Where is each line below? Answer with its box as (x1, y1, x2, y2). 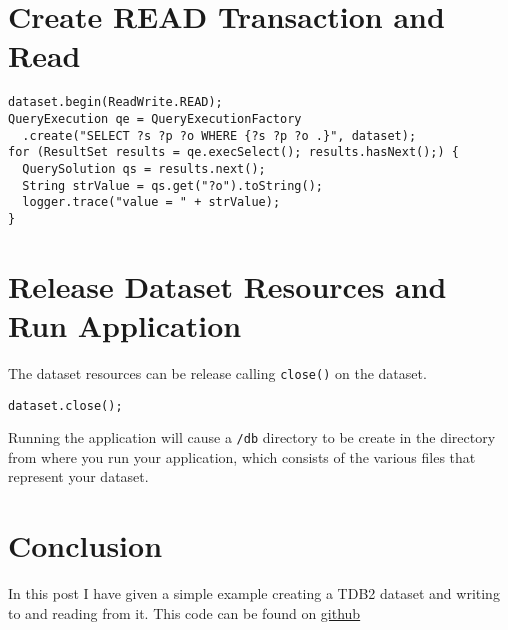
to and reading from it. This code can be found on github (8, 602, 361, 623)
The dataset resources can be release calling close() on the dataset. (8, 362, 427, 383)
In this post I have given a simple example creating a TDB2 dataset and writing (8, 583, 500, 604)
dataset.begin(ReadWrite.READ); (8, 95, 223, 110)
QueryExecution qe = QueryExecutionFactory (8, 111, 302, 126)
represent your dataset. (8, 466, 149, 487)
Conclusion (8, 525, 163, 566)
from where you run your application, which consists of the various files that (8, 446, 476, 467)
